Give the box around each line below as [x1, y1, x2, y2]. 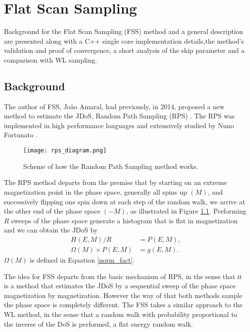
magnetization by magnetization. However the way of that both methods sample [4, 290, 243, 300]
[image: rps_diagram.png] [23, 147, 107, 154]
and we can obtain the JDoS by [4, 225, 98, 235]
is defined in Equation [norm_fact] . [30, 254, 135, 265]
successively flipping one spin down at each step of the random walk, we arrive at [4, 196, 245, 206]
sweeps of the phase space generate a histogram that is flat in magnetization [11, 215, 238, 225]
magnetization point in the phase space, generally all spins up [4, 186, 187, 197]
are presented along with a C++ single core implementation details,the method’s [4, 35, 244, 46]
